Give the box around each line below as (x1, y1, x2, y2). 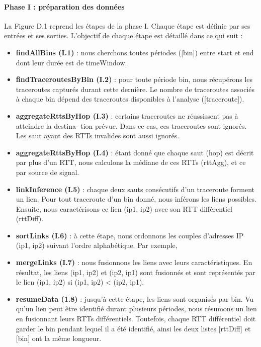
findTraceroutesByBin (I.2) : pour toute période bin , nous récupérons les (16, 74, 253, 84)
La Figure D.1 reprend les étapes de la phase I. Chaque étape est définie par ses (4, 20, 250, 31)
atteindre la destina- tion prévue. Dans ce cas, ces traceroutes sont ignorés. (16, 120, 247, 131)
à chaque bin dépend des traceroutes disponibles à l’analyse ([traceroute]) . (16, 94, 244, 104)
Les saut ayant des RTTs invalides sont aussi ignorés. (16, 130, 180, 141)
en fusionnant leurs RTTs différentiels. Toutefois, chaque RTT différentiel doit (16, 313, 256, 324)
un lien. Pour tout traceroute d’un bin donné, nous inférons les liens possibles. (16, 194, 256, 204)
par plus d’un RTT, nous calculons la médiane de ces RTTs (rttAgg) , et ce (16, 157, 246, 167)
